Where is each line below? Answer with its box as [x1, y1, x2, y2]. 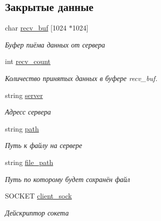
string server [5, 89, 43, 100]
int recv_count [5, 56, 51, 66]
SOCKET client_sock [5, 190, 72, 201]
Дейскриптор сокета [5, 207, 69, 217]
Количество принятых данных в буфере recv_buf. [5, 72, 157, 83]
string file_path [5, 156, 53, 167]
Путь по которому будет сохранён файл [5, 173, 130, 184]
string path [5, 123, 39, 133]
